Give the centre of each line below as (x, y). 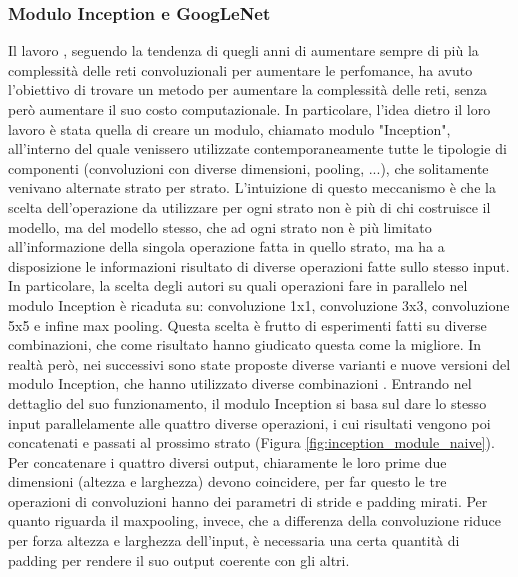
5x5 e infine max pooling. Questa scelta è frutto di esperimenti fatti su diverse (247, 324)
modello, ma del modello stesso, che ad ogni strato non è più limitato (220, 226)
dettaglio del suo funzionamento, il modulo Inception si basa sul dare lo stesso (247, 402)
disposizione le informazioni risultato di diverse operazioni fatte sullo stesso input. (259, 265)
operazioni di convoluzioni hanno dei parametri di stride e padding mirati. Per (248, 500)
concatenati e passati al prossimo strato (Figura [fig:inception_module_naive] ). (251, 442)
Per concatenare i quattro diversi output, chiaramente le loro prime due (227, 461)
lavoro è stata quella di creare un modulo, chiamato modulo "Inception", (229, 128)
